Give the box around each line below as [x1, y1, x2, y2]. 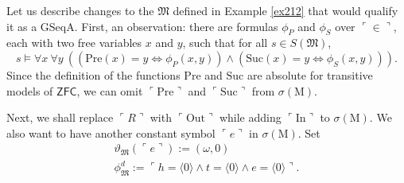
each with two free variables [6, 34, 142, 51]
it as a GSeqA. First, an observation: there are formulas [6, 18, 278, 34]
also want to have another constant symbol [6, 124, 216, 141]
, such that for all [182, 34, 268, 51]
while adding [219, 109, 282, 126]
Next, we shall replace [6, 109, 114, 126]
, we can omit [76, 82, 143, 99]
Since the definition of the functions [6, 66, 181, 83]
